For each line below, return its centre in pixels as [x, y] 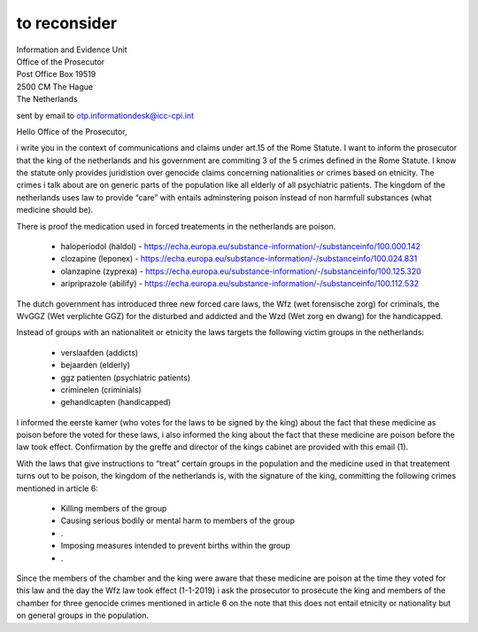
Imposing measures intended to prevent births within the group [176, 546]
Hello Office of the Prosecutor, [72, 131]
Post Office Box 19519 [56, 74]
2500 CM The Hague [54, 86]
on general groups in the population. [83, 615]
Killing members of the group [114, 509]
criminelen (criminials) [101, 389]
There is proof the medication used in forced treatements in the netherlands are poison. [176, 226]
